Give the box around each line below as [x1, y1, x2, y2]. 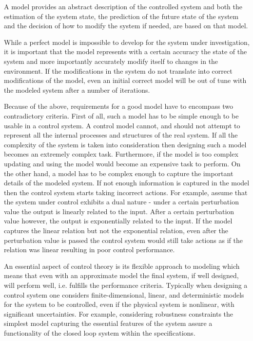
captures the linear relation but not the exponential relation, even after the [4, 225, 228, 236]
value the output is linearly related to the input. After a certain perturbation [4, 206, 234, 216]
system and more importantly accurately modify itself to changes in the [4, 56, 218, 66]
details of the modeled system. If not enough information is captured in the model [4, 178, 250, 188]
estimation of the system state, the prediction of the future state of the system [4, 11, 239, 21]
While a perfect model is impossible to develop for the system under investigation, [4, 37, 250, 47]
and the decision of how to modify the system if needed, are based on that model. [4, 20, 248, 31]
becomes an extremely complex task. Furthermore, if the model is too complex [4, 149, 238, 159]
